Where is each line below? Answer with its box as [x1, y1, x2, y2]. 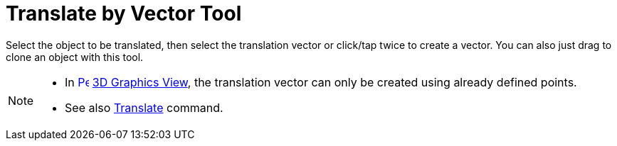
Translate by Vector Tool [6, 1, 242, 26]
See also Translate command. [65, 100, 223, 115]
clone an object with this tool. [6, 50, 144, 63]
